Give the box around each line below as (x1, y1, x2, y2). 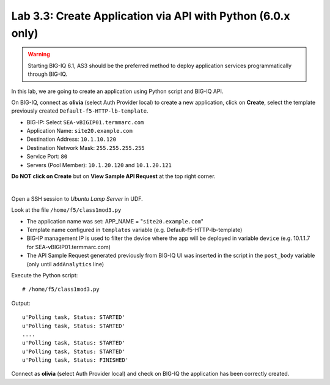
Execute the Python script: (11, 271, 78, 278)
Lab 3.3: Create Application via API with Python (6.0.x (11, 9, 290, 23)
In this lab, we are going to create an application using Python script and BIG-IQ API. (11, 88, 224, 95)
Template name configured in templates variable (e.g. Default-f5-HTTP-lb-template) (26, 226, 243, 233)
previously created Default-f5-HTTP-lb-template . (11, 107, 149, 114)
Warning (28, 51, 50, 58)
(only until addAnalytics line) (26, 260, 104, 267)
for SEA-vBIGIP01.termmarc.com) (26, 243, 111, 250)
